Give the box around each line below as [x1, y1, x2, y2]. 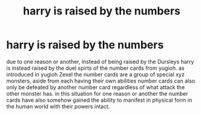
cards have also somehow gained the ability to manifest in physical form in [6, 96, 193, 104]
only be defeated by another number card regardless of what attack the [6, 83, 185, 91]
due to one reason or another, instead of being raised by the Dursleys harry [6, 58, 194, 65]
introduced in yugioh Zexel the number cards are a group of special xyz [6, 70, 185, 78]
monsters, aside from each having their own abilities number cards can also [6, 77, 196, 84]
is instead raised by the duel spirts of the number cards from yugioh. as [6, 64, 185, 72]
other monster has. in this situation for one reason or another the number [6, 90, 188, 97]
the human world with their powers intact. [6, 102, 110, 110]
